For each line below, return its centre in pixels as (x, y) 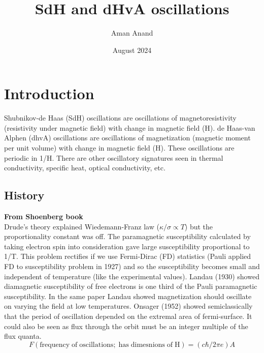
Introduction (49, 93)
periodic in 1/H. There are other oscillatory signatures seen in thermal (114, 157)
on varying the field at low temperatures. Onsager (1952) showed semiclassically (128, 306)
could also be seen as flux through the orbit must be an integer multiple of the (126, 326)
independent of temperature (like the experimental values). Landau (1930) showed (132, 276)
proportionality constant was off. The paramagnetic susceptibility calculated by (127, 236)
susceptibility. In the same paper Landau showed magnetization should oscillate (128, 296)
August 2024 (132, 50)
